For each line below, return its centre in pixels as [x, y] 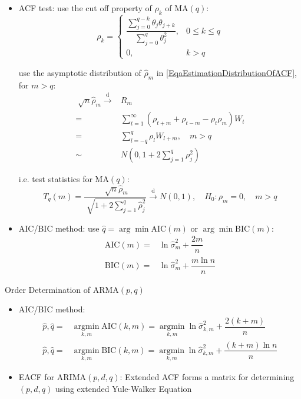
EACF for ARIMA [52, 377]
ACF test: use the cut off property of [85, 8]
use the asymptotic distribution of [80, 72]
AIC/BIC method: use [59, 228]
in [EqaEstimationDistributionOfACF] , [227, 72]
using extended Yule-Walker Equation [123, 388]
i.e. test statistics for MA [64, 178]
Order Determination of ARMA [62, 289]
